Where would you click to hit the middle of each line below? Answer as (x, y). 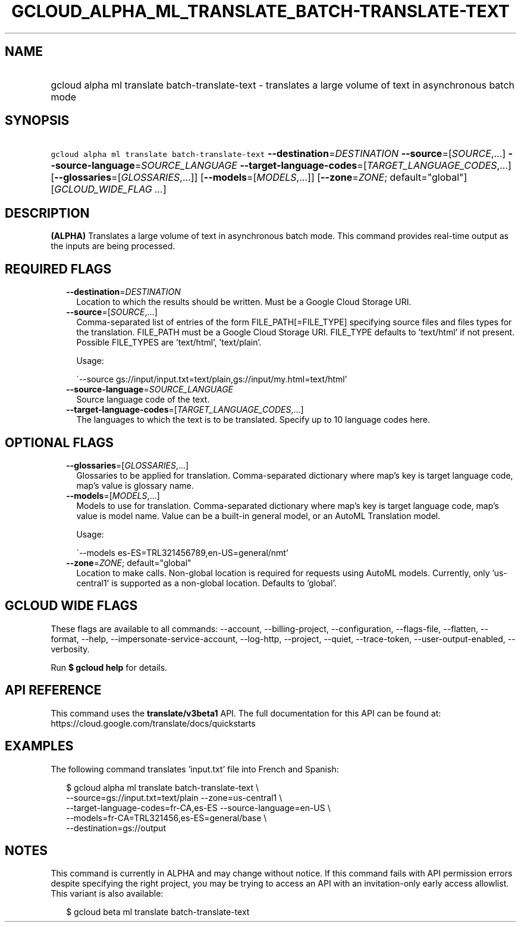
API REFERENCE (53, 690)
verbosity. (70, 649)
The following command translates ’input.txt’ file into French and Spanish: (195, 769)
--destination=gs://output (116, 828)
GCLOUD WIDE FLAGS (71, 606)
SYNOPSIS (37, 121)
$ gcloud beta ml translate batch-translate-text (158, 912)
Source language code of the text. (143, 400)
